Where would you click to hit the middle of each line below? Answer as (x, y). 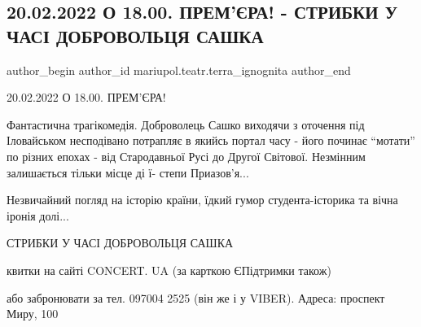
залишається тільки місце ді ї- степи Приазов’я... (128, 172)
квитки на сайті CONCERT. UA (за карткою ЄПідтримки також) (169, 270)
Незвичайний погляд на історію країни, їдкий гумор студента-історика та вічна (202, 200)
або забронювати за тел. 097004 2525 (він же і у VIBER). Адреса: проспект (196, 297)
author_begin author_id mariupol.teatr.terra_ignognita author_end (179, 70)
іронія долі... (38, 215)
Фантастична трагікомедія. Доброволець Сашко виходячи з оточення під (186, 124)
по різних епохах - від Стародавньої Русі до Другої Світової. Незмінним (186, 156)
